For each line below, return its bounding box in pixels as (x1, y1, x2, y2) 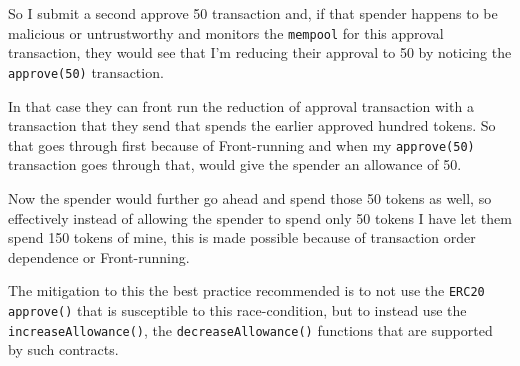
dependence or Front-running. (8, 246, 190, 267)
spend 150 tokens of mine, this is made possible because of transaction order (8, 227, 476, 248)
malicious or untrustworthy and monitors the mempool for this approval (8, 22, 444, 43)
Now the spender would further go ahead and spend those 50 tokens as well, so (8, 187, 492, 208)
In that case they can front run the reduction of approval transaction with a (8, 95, 474, 116)
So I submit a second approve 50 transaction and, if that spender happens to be (8, 3, 498, 23)
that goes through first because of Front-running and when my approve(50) (8, 134, 475, 155)
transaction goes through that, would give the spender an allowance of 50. (8, 154, 462, 175)
